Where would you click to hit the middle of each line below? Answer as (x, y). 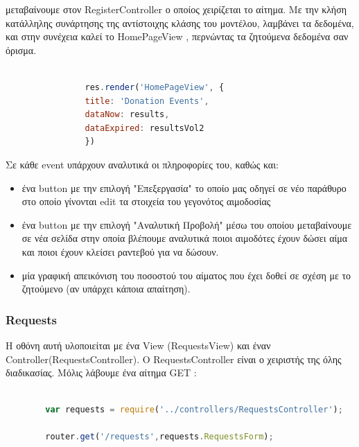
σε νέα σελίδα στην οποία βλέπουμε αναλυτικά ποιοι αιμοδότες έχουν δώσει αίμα (185, 238)
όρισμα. (21, 50)
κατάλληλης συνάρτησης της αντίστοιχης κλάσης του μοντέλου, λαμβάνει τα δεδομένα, (180, 23)
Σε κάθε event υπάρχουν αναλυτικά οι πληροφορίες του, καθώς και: (142, 164)
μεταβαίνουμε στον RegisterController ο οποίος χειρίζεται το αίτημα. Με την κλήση (176, 9)
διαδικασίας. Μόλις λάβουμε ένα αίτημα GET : (101, 372)
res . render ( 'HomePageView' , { (155, 87)
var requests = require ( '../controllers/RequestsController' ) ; (194, 410)
